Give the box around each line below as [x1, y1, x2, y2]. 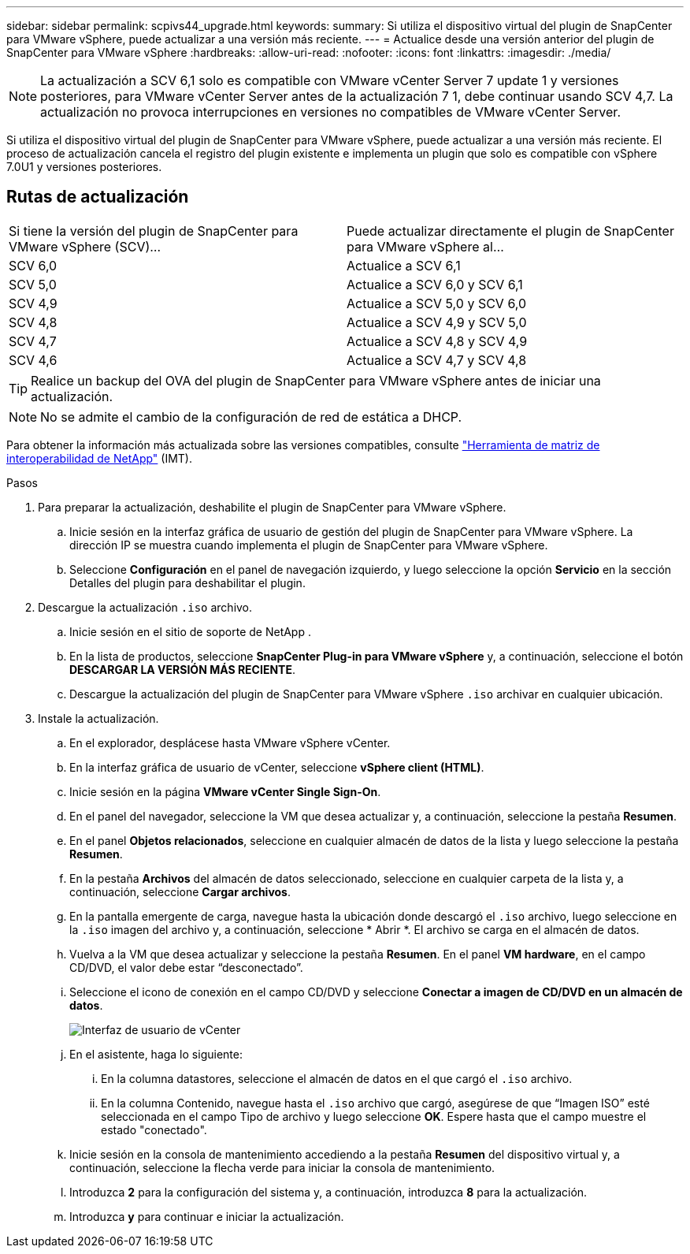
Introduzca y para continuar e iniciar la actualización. [69, 1209, 344, 1223]
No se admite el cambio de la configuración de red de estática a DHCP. [40, 408, 462, 425]
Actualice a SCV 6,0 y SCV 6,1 [347, 276, 523, 292]
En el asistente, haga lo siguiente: [69, 1047, 243, 1061]
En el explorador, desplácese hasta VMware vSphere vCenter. [69, 735, 391, 750]
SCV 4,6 [9, 352, 57, 368]
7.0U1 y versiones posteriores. [6, 160, 162, 173]
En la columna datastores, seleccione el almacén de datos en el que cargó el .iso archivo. [101, 1071, 573, 1085]
